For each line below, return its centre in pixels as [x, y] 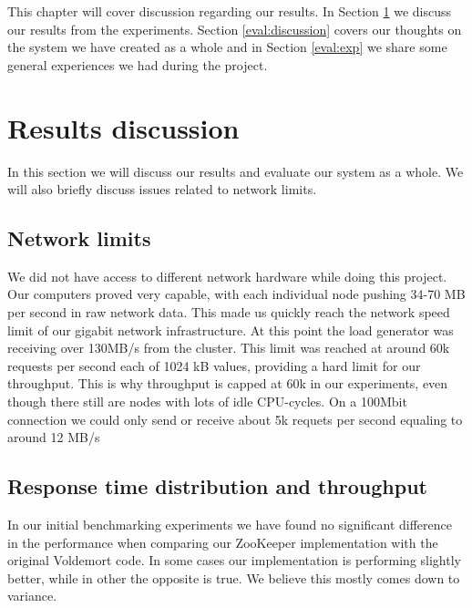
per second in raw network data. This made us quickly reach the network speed [229, 312]
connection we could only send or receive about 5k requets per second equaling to [235, 419]
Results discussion [123, 127]
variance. [32, 596]
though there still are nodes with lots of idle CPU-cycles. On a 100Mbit [207, 402]
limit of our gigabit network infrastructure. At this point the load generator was [231, 330]
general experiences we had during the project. [138, 64]
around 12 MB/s [54, 437]
